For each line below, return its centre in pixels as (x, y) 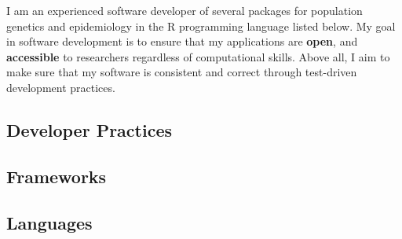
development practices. (61, 87)
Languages (49, 222)
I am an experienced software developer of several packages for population (185, 10)
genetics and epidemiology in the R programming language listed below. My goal (201, 26)
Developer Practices (90, 129)
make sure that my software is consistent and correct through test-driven (182, 72)
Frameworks (57, 176)
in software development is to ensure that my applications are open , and (182, 41)
